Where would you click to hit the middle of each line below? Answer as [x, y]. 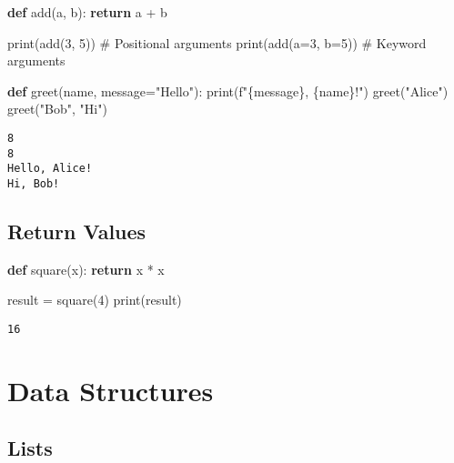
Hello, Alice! [50, 169]
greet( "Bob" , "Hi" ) [57, 109]
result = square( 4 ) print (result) [95, 300]
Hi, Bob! [34, 183]
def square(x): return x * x [86, 269]
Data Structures [111, 390]
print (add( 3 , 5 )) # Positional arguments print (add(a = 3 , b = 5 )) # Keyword [217, 42]
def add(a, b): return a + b [87, 12]
